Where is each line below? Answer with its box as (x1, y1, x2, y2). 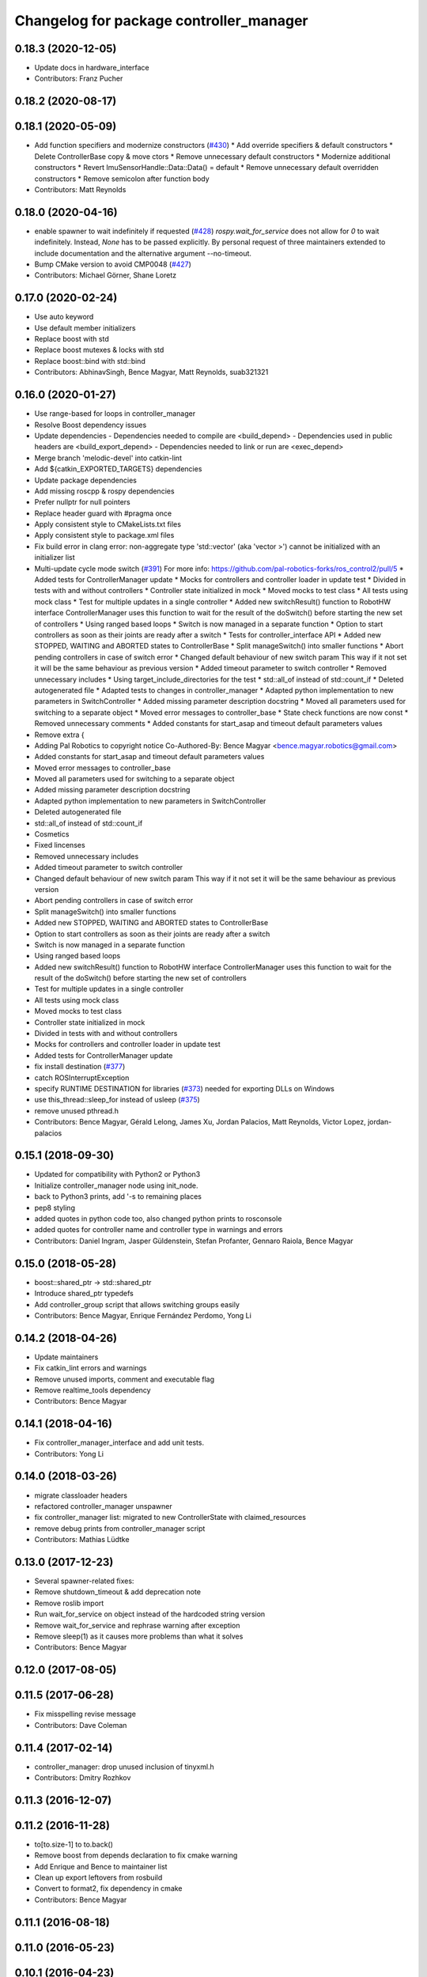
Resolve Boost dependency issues (34, 420, 147, 429)
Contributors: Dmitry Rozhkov (34, 1772, 131, 1782)
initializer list (34, 553, 75, 562)
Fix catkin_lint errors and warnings (34, 1363, 147, 1373)
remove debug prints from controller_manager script (34, 1523, 206, 1533)
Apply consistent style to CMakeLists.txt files (34, 520, 182, 529)
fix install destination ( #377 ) (34, 1062, 126, 1072)
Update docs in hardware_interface (34, 63, 149, 73)
